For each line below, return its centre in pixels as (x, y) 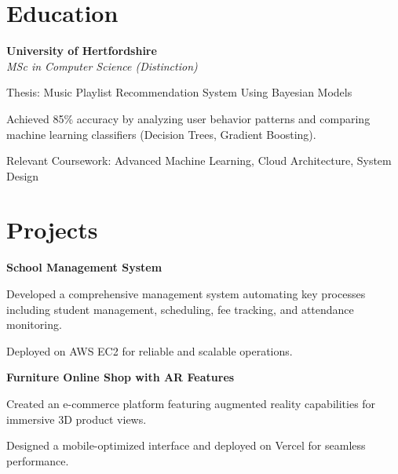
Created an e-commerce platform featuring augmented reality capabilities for (191, 403)
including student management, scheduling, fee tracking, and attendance (180, 309)
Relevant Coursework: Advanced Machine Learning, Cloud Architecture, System (199, 160)
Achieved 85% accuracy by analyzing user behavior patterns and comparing (188, 118)
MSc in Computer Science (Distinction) (102, 66)
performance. (38, 460)
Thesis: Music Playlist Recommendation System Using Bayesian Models (179, 92)
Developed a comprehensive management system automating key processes (186, 294)
